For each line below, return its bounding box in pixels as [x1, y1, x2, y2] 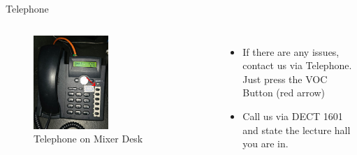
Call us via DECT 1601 [242, 108, 343, 123]
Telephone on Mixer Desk [34, 131, 143, 146]
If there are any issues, [242, 44, 340, 59]
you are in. [242, 136, 289, 151]
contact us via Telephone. [242, 58, 352, 73]
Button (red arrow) [242, 85, 326, 100]
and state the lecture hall [242, 122, 351, 137]
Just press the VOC [242, 71, 328, 86]
